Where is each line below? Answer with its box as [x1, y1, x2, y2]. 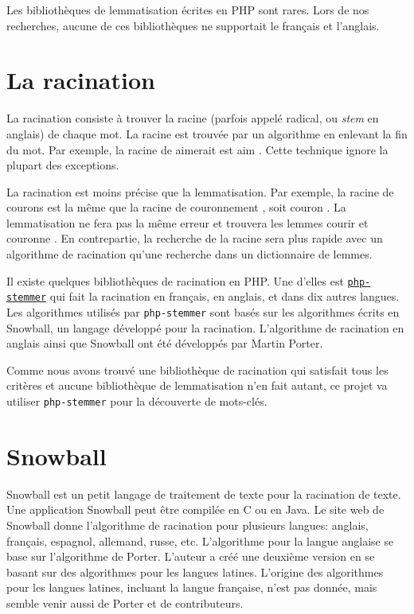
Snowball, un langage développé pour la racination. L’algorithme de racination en [6, 319, 404, 336]
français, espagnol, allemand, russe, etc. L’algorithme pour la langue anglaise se [6, 532, 394, 549]
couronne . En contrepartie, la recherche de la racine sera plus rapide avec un [6, 230, 383, 247]
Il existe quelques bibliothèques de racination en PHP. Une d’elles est [6, 272, 344, 289]
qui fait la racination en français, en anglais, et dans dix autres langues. [49, 288, 400, 305]
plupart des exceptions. [6, 157, 119, 173]
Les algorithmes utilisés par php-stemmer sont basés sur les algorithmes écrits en [6, 303, 400, 320]
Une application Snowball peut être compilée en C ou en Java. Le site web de [6, 501, 385, 518]
